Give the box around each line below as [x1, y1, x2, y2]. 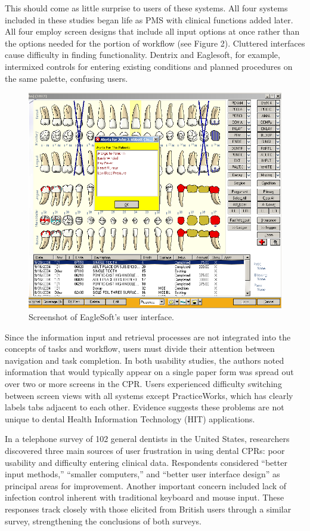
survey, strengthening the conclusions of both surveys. [5, 514, 201, 527]
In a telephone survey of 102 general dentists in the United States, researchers [5, 432, 290, 445]
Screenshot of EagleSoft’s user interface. [29, 311, 174, 323]
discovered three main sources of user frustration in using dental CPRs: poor [5, 444, 285, 456]
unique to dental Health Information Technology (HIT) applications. [5, 412, 255, 425]
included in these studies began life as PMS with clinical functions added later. [5, 13, 293, 26]
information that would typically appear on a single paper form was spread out [5, 366, 294, 378]
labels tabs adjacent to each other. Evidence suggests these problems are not [5, 401, 284, 413]
